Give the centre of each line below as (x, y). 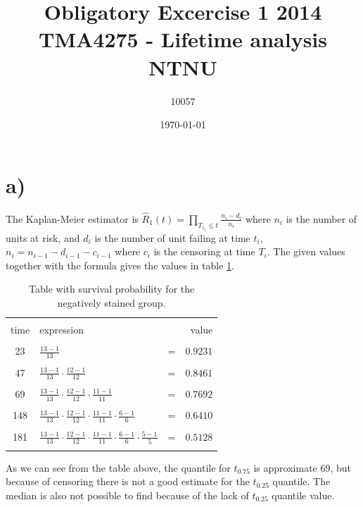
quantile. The (301, 481)
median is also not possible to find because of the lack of (127, 495)
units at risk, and (43, 237)
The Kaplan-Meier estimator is (72, 218)
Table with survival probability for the (112, 289)
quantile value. (303, 495)
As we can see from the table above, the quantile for (118, 467)
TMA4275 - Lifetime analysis (183, 39)
